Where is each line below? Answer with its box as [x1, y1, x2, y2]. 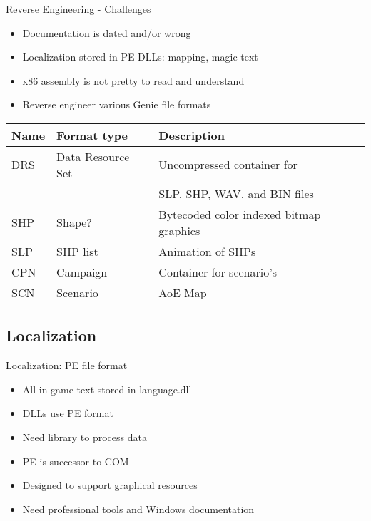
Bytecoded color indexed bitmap [158, 205, 321, 222]
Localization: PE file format [6, 358, 128, 373]
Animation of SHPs [158, 242, 256, 259]
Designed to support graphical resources [22, 478, 198, 492]
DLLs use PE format [22, 406, 113, 421]
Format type [56, 126, 128, 143]
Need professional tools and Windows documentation [22, 501, 255, 516]
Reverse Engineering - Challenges [6, 1, 151, 16]
